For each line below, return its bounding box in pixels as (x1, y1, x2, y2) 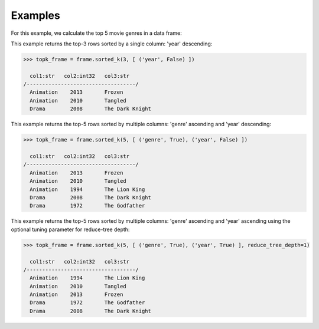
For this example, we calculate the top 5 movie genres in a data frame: (11, 29, 183, 37)
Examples (11, 9, 60, 22)
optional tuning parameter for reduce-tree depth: (11, 226, 130, 233)
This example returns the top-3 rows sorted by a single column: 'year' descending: (11, 40, 213, 47)
